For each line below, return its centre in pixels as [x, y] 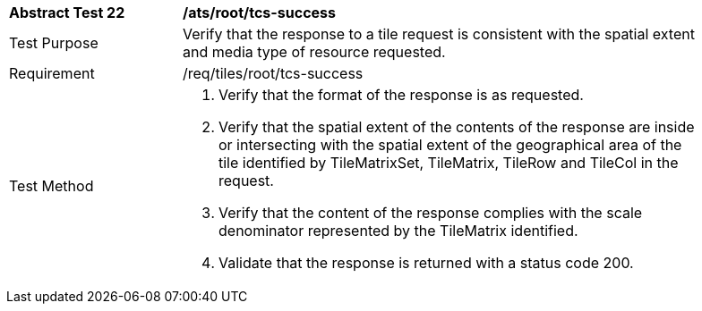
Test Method [51, 186]
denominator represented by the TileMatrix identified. [398, 231]
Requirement [52, 73]
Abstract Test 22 [67, 13]
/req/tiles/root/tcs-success [273, 73]
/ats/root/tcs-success [259, 13]
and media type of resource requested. [314, 52]
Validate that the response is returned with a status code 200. [426, 263]
